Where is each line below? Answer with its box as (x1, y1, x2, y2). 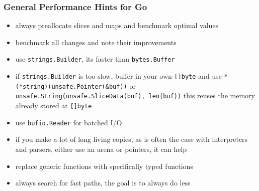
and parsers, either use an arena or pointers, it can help (15, 143, 187, 154)
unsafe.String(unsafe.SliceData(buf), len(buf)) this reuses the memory (15, 90, 255, 101)
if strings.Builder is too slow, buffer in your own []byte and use (15, 71, 222, 81)
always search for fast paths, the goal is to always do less (15, 177, 191, 188)
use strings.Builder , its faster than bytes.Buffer (15, 54, 175, 64)
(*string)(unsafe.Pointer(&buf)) (15, 83, 127, 90)
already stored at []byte (15, 100, 92, 111)
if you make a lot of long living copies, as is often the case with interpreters (15, 134, 248, 144)
